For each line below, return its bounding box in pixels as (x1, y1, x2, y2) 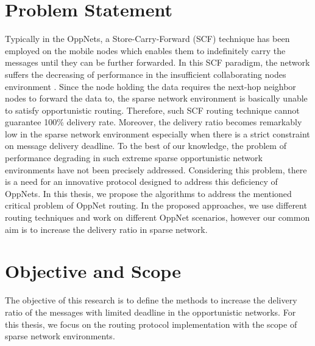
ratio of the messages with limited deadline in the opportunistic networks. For (5, 305, 296, 318)
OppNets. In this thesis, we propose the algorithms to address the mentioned (5, 187, 292, 199)
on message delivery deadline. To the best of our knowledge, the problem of (5, 139, 286, 152)
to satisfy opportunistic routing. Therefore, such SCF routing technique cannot (5, 103, 300, 116)
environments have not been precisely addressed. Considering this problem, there (5, 163, 307, 176)
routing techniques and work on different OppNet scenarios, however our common (5, 211, 310, 224)
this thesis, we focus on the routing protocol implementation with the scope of (5, 317, 297, 330)
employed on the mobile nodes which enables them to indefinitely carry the (5, 44, 286, 57)
